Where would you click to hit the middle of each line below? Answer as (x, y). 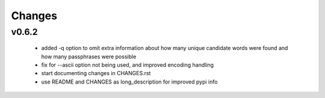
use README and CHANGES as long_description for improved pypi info (129, 82)
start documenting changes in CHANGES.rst (96, 73)
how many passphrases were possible (89, 57)
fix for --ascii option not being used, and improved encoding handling (127, 65)
